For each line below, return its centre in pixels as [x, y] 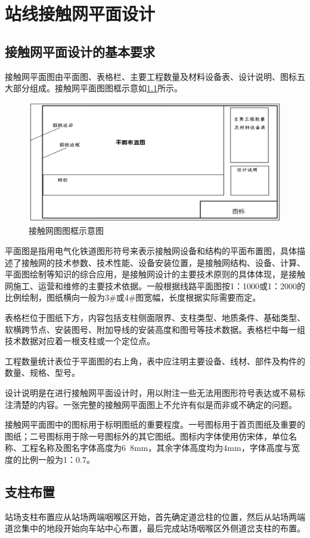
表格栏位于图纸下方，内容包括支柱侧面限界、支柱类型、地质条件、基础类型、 [155, 318]
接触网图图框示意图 [66, 231]
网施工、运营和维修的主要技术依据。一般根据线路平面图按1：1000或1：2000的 [155, 285]
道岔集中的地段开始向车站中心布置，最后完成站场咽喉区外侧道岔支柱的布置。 [155, 528]
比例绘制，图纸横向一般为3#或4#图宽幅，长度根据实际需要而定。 [133, 297]
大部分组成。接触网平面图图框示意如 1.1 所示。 [94, 88]
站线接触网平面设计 [80, 13]
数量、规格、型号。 [42, 372]
